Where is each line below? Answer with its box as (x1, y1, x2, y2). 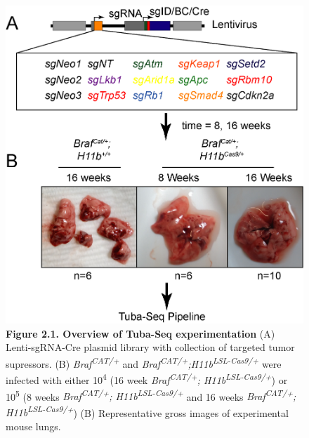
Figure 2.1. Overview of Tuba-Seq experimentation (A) (6, 326, 275, 340)
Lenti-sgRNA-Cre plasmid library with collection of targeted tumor (6, 340, 295, 354)
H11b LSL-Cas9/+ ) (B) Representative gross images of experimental (6, 403, 289, 420)
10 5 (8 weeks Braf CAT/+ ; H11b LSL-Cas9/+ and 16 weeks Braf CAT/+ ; (6, 387, 296, 404)
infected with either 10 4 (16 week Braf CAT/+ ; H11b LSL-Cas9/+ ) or (6, 371, 288, 387)
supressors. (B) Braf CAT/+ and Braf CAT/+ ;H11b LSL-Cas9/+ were (6, 354, 282, 371)
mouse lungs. (6, 419, 61, 434)
